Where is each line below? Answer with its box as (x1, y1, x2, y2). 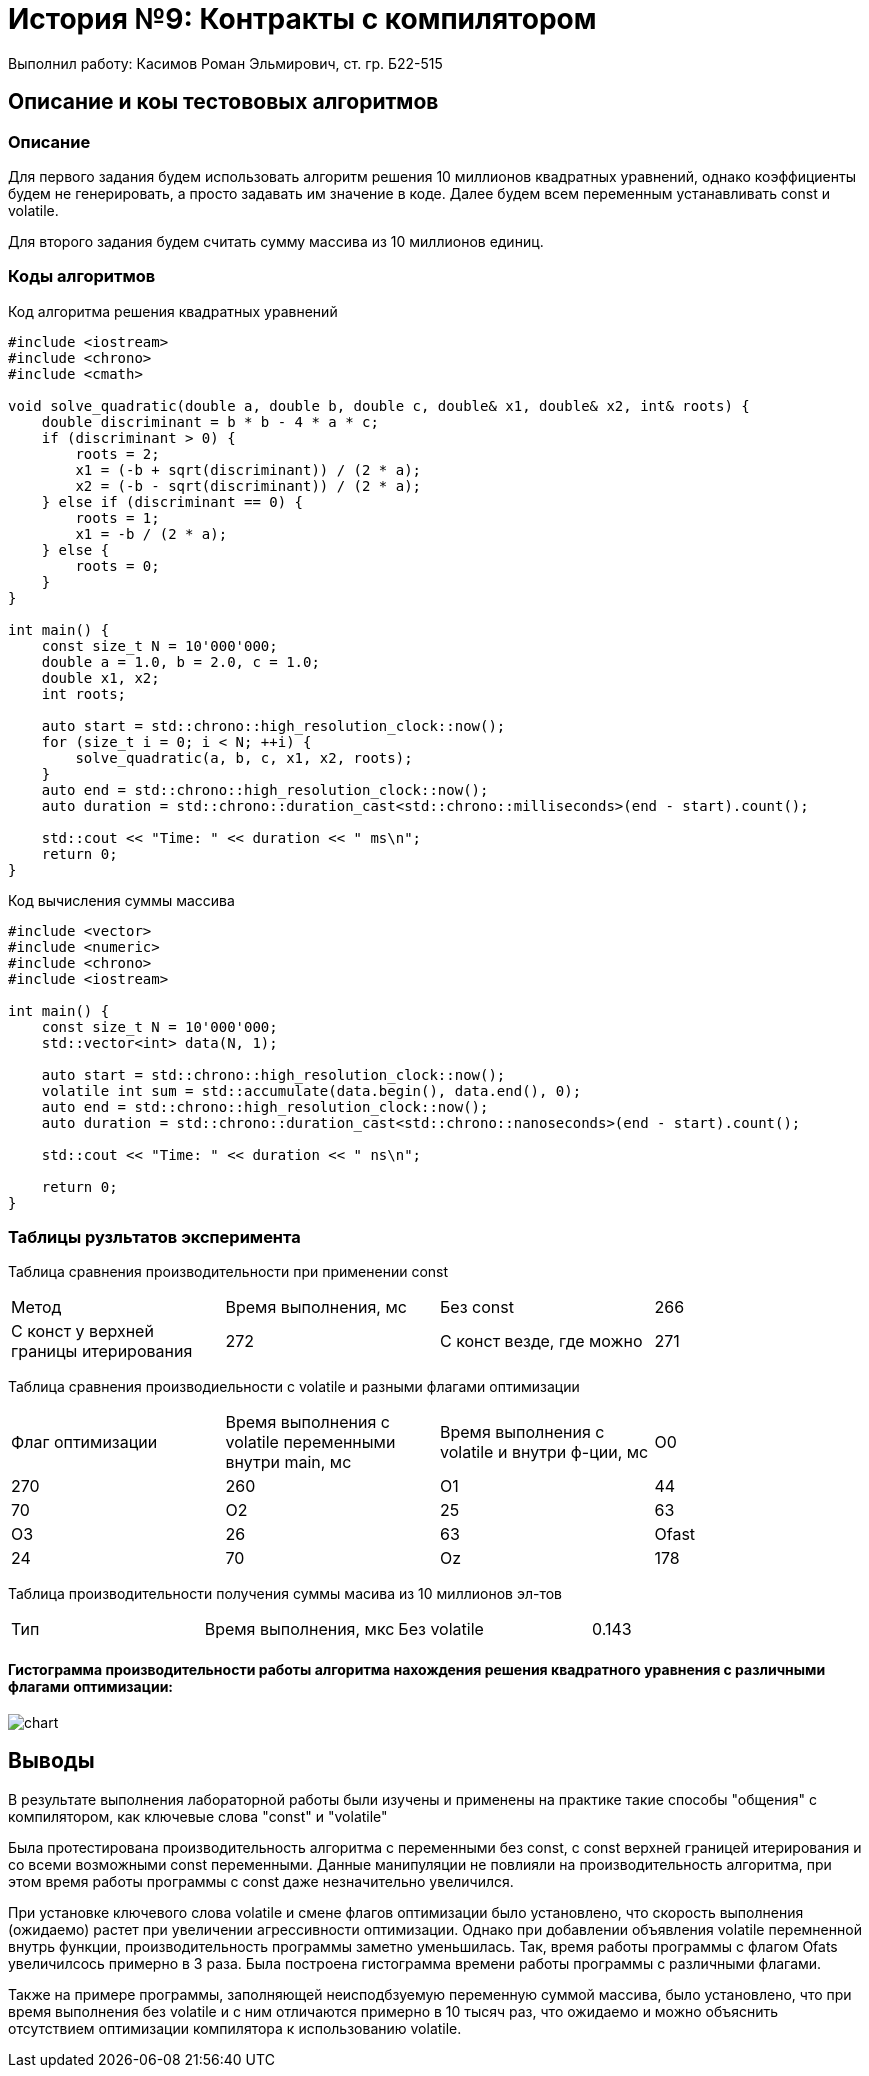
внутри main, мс (225, 1452, 352, 1473)
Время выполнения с (440, 1422, 605, 1443)
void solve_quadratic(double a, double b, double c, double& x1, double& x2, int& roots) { (8, 397, 750, 414)
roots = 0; (75, 557, 160, 574)
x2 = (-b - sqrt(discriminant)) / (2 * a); (75, 477, 422, 494)
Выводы (8, 1748, 95, 1774)
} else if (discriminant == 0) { (41, 493, 304, 510)
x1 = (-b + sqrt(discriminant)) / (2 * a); (75, 461, 422, 478)
